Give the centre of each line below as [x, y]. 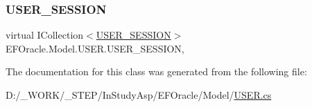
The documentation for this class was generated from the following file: [156, 71]
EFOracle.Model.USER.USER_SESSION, [95, 48]
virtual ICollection [45, 35]
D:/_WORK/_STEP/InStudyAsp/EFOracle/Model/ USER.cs [139, 95]
